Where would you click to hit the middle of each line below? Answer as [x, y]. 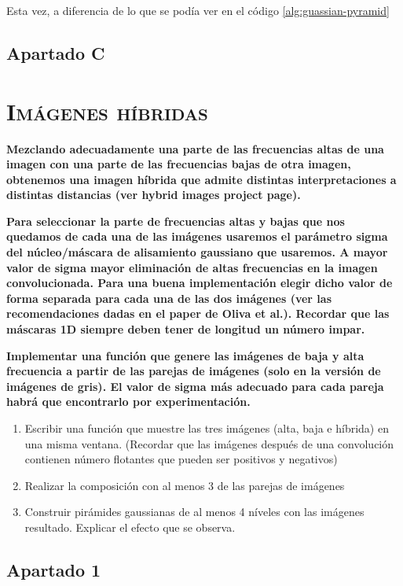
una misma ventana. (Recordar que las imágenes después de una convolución [209, 443]
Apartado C [56, 52]
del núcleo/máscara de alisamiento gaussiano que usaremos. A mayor [197, 252]
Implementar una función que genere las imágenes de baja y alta [185, 355]
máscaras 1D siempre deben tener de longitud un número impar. [186, 329]
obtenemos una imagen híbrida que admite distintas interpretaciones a [201, 179]
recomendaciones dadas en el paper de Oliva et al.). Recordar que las [198, 313]
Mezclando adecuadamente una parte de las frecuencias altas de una [195, 148]
